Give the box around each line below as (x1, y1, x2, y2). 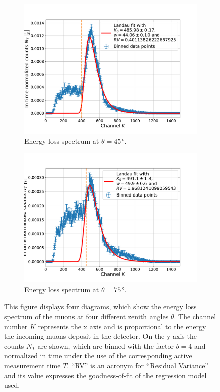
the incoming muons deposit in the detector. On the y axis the (4, 331, 197, 341)
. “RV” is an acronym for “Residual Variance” (67, 360, 208, 370)
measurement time (4, 360, 61, 370)
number (4, 321, 28, 331)
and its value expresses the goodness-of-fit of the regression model (4, 370, 207, 380)
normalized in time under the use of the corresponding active (4, 350, 192, 361)
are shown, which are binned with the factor (37, 340, 174, 351)
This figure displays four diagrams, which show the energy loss (4, 301, 197, 312)
